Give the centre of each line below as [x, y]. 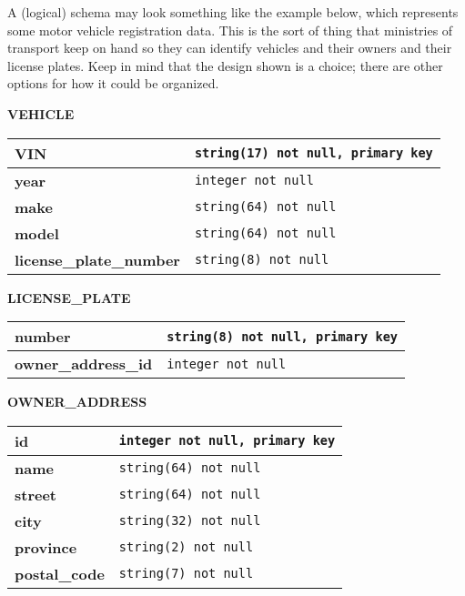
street [36, 494]
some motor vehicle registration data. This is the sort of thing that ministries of [230, 30]
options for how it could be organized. [113, 83]
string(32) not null [190, 521]
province [46, 547]
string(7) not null [186, 574]
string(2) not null [186, 547]
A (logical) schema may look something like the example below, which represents [233, 12]
